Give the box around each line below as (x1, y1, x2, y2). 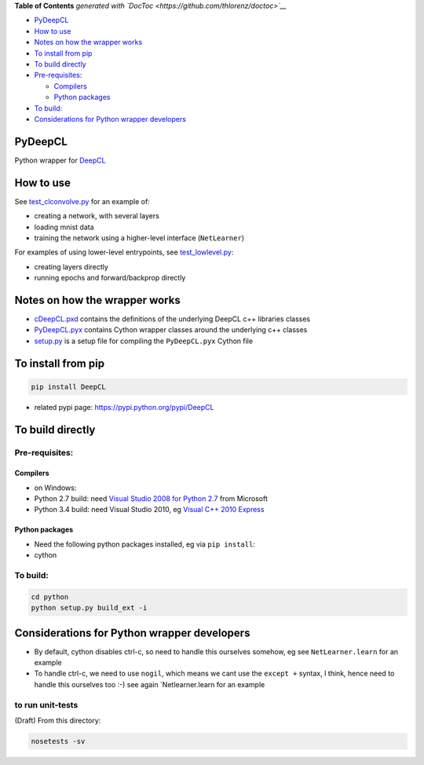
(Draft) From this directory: (14, 716, 101, 726)
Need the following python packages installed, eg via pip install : (34, 539, 255, 549)
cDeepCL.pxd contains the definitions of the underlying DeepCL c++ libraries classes (34, 314, 310, 324)
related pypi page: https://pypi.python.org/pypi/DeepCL (34, 402, 214, 412)
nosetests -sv (31, 737, 86, 745)
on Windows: (34, 483, 77, 492)
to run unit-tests (14, 699, 79, 710)
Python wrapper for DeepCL (14, 156, 106, 165)
